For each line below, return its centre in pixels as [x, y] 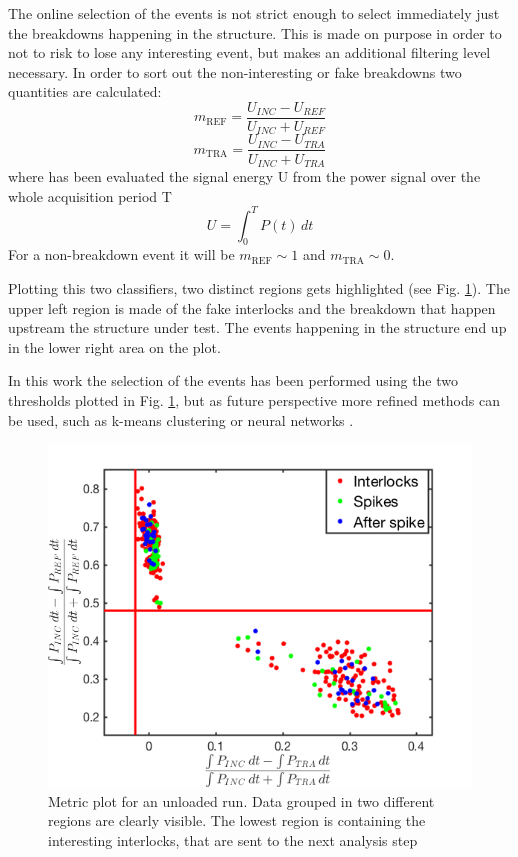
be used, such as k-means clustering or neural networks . [181, 419]
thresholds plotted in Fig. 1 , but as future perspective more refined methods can [254, 400]
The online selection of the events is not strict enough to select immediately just [254, 13]
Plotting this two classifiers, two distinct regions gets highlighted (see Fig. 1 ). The [259, 288]
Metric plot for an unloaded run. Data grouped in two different [241, 800]
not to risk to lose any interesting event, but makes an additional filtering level [249, 52]
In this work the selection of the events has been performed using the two [233, 380]
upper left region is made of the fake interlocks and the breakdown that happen [252, 307]
